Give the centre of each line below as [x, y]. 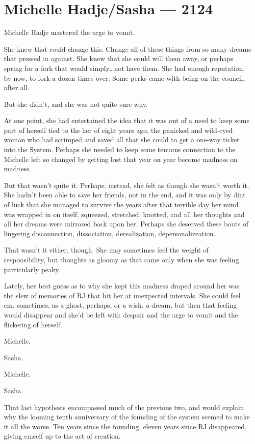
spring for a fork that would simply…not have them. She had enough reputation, [125, 68]
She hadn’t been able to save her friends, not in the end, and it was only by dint [125, 195]
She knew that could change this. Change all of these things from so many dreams [127, 48]
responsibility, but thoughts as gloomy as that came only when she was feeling [122, 259]
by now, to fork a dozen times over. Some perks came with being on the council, [125, 78]
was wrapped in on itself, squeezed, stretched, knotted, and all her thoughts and [124, 214]
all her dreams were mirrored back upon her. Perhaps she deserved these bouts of [126, 224]
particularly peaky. [32, 269]
